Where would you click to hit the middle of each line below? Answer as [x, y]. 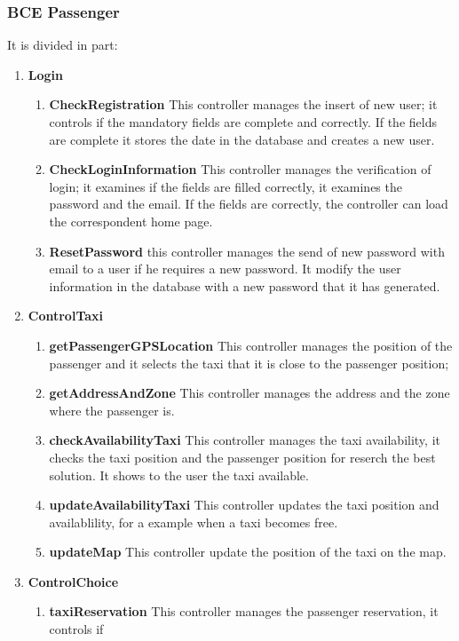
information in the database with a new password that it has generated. [245, 285]
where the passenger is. [112, 410]
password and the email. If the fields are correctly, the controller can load [249, 204]
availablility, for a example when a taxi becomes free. [194, 522]
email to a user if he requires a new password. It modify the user [225, 269]
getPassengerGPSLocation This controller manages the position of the [251, 345]
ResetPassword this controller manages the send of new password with [247, 251]
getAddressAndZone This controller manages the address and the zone [249, 393]
